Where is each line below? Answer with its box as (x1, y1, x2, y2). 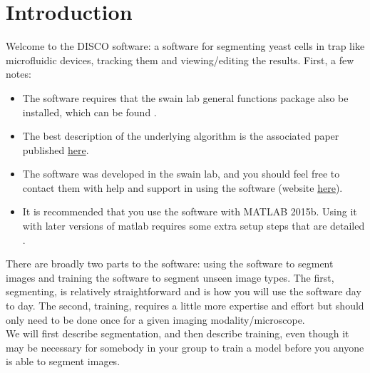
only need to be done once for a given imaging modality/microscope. (6, 312, 305, 327)
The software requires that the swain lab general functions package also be (22, 90, 349, 105)
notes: (6, 66, 31, 81)
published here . (22, 142, 89, 157)
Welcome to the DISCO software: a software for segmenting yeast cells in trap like (6, 39, 365, 53)
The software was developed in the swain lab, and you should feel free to (22, 166, 340, 181)
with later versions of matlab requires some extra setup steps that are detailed (22, 218, 365, 233)
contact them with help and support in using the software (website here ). (22, 180, 343, 195)
